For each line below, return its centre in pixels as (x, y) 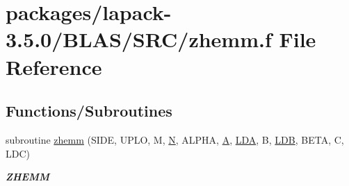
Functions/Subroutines (89, 111)
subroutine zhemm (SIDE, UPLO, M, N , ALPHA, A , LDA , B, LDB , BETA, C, (175, 139)
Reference (54, 66)
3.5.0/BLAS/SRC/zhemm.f (139, 39)
